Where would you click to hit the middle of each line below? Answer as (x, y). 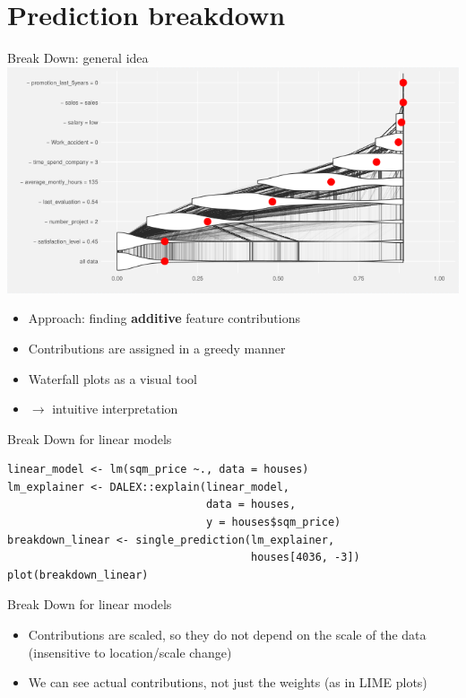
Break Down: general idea (78, 58)
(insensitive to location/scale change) (130, 652)
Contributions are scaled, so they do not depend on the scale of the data (227, 635)
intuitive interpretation (115, 409)
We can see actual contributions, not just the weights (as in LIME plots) (228, 682)
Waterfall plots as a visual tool (112, 378)
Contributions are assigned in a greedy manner (157, 348)
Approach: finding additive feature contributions (164, 318)
